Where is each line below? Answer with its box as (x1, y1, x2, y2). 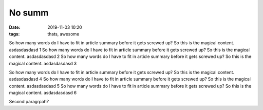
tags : (9, 31, 20, 37)
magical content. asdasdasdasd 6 (9, 90, 77, 96)
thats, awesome (47, 31, 79, 37)
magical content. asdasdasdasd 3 (9, 60, 77, 66)
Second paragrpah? (9, 99, 49, 105)
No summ (9, 7, 49, 18)
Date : (9, 24, 20, 30)
